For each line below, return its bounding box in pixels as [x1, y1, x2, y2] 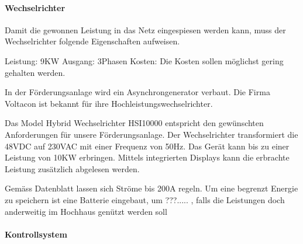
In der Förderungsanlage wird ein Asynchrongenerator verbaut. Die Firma [5, 86, 270, 98]
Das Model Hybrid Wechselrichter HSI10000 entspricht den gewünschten [5, 117, 264, 129]
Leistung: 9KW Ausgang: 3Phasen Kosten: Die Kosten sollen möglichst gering [5, 54, 284, 67]
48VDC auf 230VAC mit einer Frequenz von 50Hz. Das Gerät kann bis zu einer [5, 140, 290, 152]
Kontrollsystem [5, 228, 67, 240]
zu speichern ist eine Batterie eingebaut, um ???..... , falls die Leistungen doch [5, 193, 285, 205]
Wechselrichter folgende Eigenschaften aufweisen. [5, 35, 180, 47]
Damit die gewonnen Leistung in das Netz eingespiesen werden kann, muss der [5, 23, 286, 36]
